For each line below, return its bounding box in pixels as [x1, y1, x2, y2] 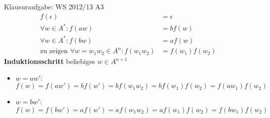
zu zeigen [40, 48, 68, 55]
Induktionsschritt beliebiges [4, 56, 95, 66]
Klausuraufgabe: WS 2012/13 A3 [4, 1, 104, 11]
